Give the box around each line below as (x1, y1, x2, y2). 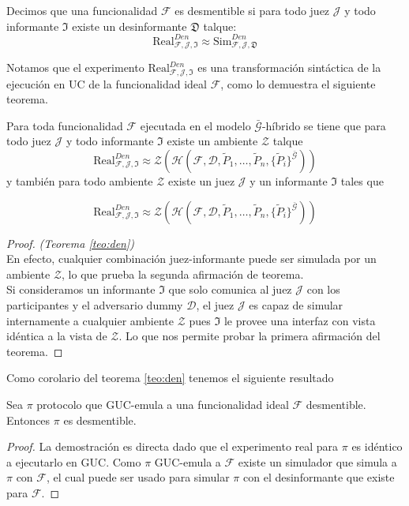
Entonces (6, 411, 51, 428)
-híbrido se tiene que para (261, 117, 386, 133)
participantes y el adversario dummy (6, 296, 183, 313)
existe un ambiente (167, 133, 258, 149)
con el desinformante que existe (243, 469, 395, 485)
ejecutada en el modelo (140, 117, 251, 133)
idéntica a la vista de (6, 328, 107, 344)
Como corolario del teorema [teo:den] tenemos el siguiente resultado (6, 369, 334, 386)
